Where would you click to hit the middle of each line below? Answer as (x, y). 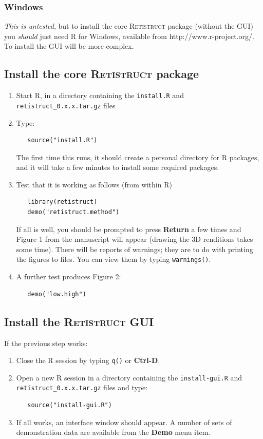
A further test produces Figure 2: (69, 276)
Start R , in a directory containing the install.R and (100, 95)
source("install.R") (62, 140)
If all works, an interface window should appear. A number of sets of (124, 422)
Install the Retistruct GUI (79, 321)
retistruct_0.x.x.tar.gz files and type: (82, 387)
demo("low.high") (57, 294)
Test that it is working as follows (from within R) (94, 184)
